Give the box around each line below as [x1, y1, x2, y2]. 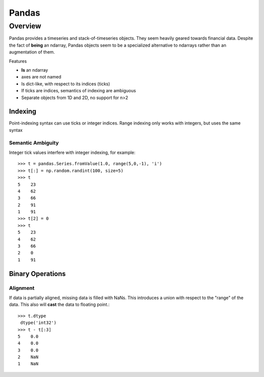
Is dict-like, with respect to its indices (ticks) [21, 81, 110, 87]
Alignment [9, 284, 35, 291]
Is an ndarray [21, 67, 48, 73]
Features [9, 58, 27, 64]
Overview [9, 22, 42, 30]
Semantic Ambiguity [9, 139, 59, 146]
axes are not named [21, 74, 61, 80]
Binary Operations [9, 270, 66, 278]
